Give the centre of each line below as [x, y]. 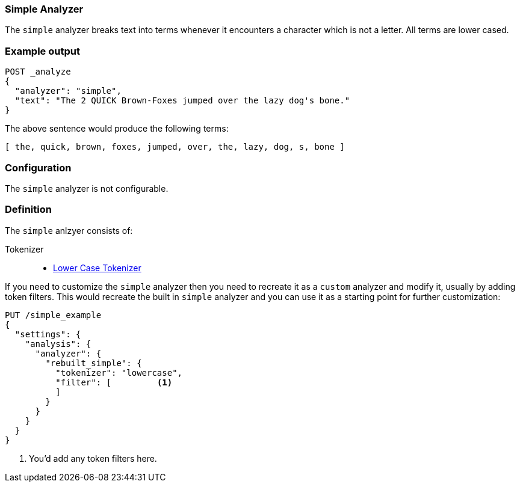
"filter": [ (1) [114, 382]
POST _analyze [38, 72]
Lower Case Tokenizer [97, 268]
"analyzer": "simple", [68, 91]
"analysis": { [58, 344]
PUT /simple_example [53, 315]
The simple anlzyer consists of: [69, 230]
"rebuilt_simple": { [94, 363]
